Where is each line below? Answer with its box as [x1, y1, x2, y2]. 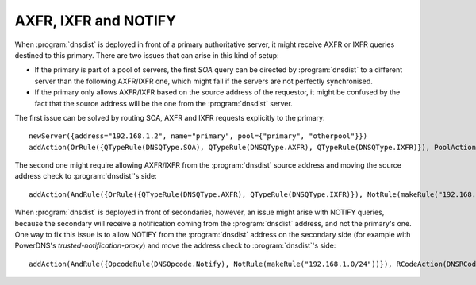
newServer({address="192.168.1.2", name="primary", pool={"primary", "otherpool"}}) [29, 132, 368, 141]
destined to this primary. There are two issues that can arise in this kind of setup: [14, 50, 279, 60]
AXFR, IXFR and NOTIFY [14, 12, 176, 29]
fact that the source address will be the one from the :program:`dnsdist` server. [34, 98, 293, 108]
